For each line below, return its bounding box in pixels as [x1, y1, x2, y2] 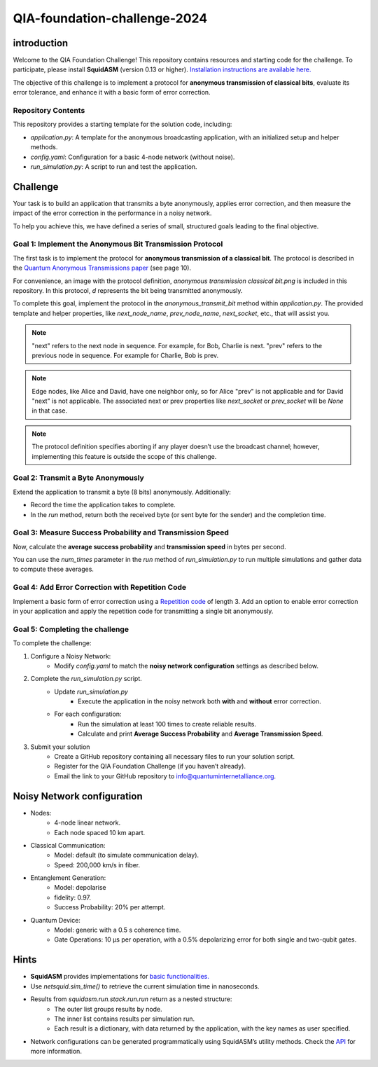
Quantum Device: [30, 916, 80, 924]
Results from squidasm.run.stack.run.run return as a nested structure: [30, 995, 232, 1003]
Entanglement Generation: [30, 874, 106, 882]
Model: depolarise [54, 883, 106, 892]
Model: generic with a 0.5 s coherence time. [54, 925, 181, 935]
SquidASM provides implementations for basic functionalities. [30, 972, 209, 981]
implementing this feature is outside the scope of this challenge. [31, 452, 217, 460]
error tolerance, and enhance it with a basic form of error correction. [13, 88, 211, 97]
